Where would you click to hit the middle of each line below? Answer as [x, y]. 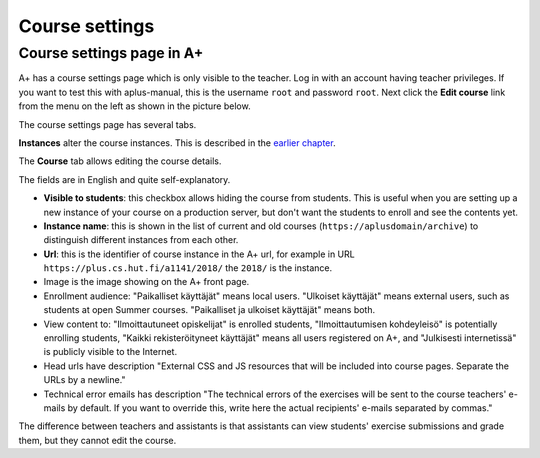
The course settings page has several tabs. [107, 124]
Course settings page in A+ [111, 53]
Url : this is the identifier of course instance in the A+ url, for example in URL [199, 254]
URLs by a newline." [84, 380]
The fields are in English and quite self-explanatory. [124, 179]
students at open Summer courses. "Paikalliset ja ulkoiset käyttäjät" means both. [209, 310]
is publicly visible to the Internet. [110, 352]
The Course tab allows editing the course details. [120, 161]
